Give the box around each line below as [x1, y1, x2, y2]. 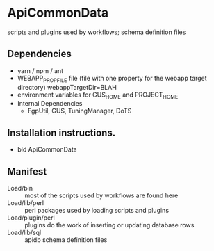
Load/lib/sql [7, 228, 42, 236]
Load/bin [7, 184, 33, 192]
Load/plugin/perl [7, 213, 56, 222]
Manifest [7, 165, 47, 177]
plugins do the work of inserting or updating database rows [24, 220, 195, 229]
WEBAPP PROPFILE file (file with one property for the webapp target [17, 74, 207, 84]
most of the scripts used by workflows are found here [24, 191, 179, 200]
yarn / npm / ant [17, 66, 64, 74]
